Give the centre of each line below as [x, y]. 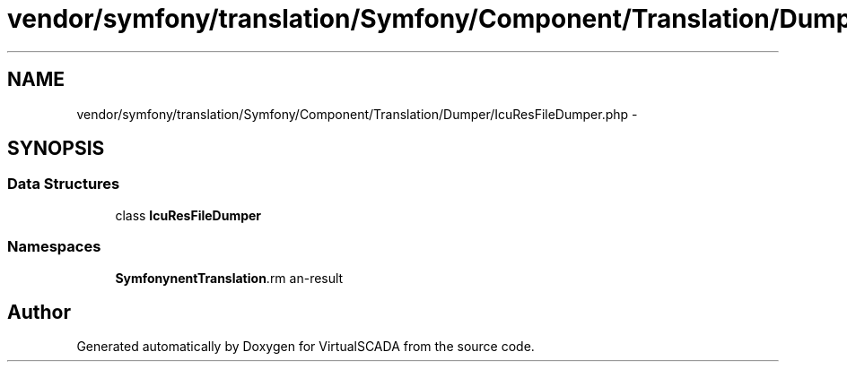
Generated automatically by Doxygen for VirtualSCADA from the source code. [306, 347]
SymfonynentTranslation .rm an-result [229, 278]
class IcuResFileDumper [188, 215]
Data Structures [64, 184]
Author [39, 312]
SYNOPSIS [56, 149]
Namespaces [54, 247]
